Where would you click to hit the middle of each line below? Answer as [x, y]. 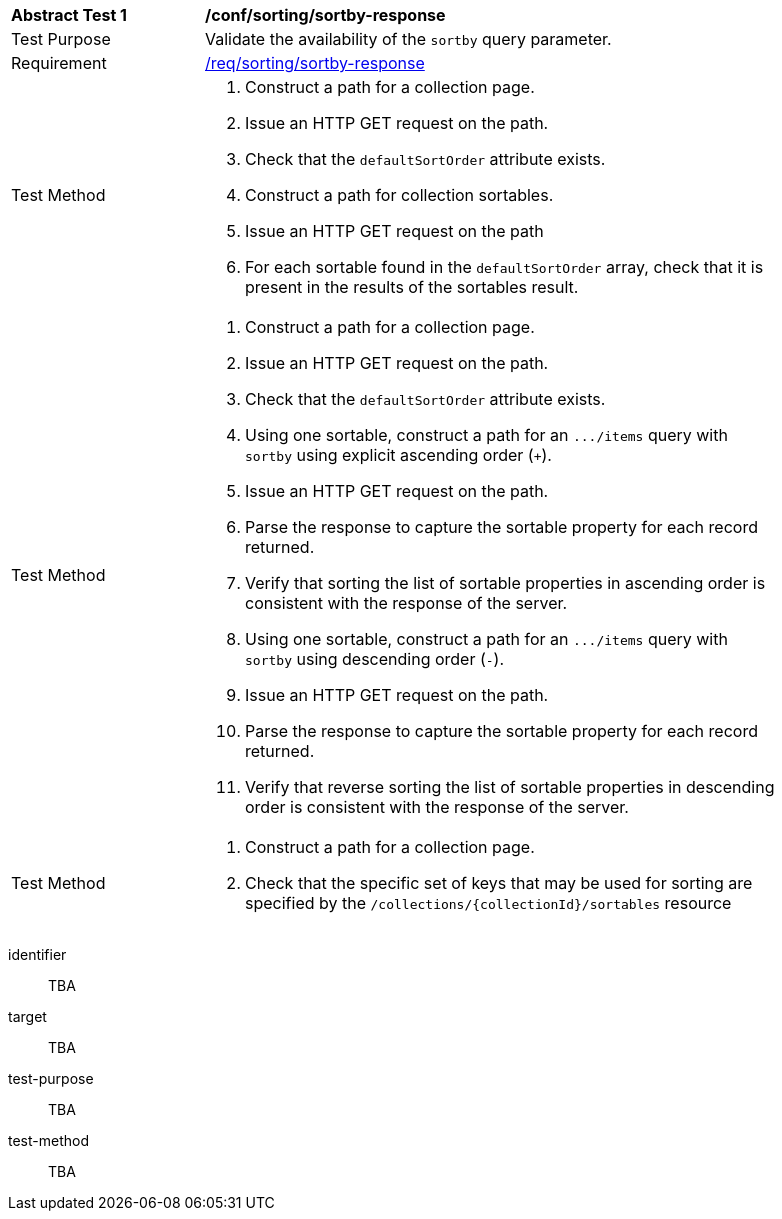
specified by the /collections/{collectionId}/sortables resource [488, 903]
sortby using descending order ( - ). [375, 659]
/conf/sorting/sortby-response [325, 15]
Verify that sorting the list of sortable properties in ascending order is [505, 583]
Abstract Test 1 [69, 15]
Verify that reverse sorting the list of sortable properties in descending [510, 787]
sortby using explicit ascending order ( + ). [398, 455]
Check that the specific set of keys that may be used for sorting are [499, 883]
